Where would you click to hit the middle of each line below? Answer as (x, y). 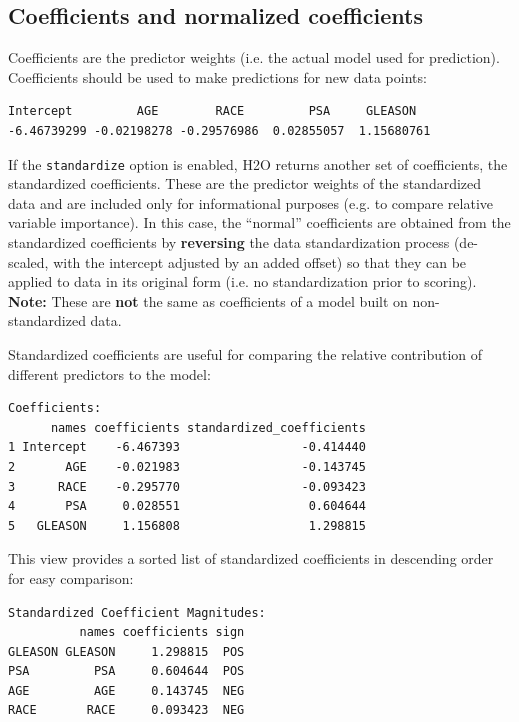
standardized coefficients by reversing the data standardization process (229, 242)
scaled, (28, 261)
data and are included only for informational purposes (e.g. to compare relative (250, 202)
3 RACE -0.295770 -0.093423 (187, 486)
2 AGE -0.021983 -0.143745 (187, 466)
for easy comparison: (71, 577)
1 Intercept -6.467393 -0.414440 (187, 447)
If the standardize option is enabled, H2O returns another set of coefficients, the (258, 163)
